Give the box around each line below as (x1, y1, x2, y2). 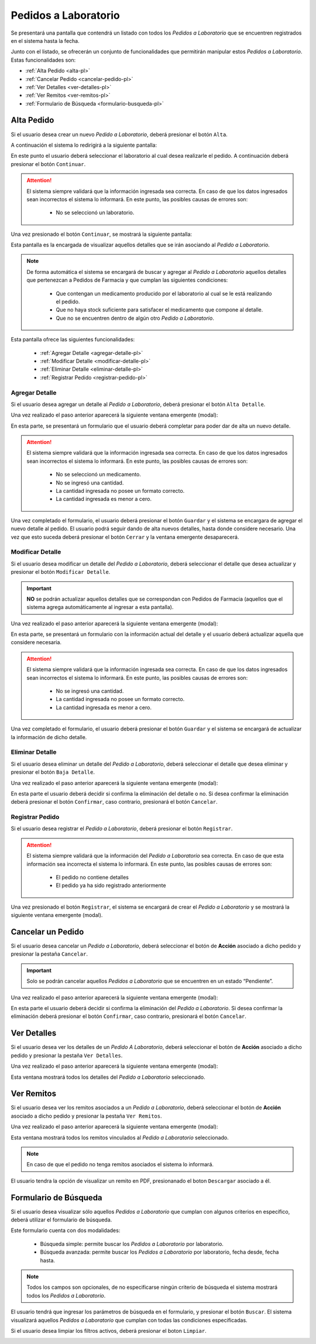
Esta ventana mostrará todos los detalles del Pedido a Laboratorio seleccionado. (11, 1074, 206, 1081)
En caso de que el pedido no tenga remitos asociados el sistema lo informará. (26, 1161, 214, 1168)
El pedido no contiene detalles (56, 874, 129, 881)
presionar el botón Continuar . (11, 160, 86, 167)
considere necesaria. (11, 639, 61, 646)
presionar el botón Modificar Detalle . (11, 568, 111, 575)
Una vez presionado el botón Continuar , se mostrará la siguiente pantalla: (11, 231, 193, 238)
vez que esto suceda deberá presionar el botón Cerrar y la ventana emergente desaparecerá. (11, 533, 239, 540)
